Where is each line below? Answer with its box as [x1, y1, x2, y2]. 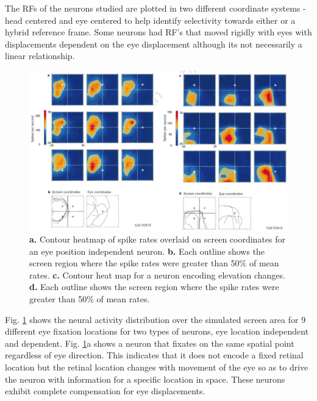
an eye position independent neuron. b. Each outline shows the [29, 244, 265, 257]
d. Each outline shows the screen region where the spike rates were [29, 280, 279, 293]
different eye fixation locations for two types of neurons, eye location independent [5, 325, 309, 338]
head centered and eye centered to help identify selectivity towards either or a [5, 13, 296, 26]
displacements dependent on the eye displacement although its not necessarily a [5, 37, 302, 50]
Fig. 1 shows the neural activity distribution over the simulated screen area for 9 [5, 313, 306, 325]
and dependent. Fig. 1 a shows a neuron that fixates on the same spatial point [5, 336, 294, 349]
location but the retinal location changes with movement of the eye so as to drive [5, 361, 308, 374]
